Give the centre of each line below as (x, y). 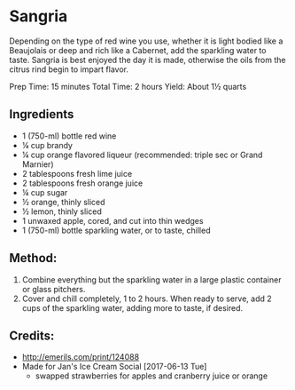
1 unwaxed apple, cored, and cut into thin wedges (113, 220)
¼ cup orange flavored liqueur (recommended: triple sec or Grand (142, 155)
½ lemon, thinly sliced (62, 211)
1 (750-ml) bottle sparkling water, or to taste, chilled (116, 230)
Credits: (32, 335)
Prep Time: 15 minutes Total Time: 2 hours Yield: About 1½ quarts (128, 86)
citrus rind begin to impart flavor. (69, 69)
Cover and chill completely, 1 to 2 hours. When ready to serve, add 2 (147, 298)
